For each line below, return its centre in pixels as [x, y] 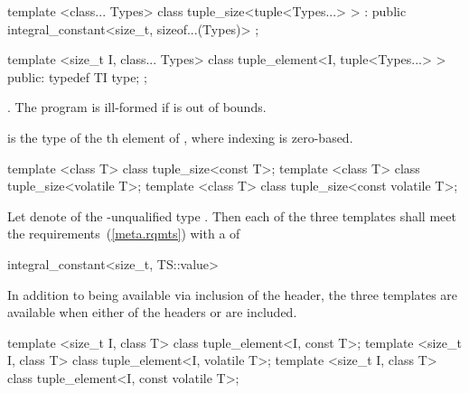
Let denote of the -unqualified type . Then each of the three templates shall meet [232, 215]
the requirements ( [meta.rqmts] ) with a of [124, 234]
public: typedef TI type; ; [77, 76]
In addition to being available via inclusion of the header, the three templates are [233, 294]
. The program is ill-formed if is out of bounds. [137, 107]
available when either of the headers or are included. [152, 312]
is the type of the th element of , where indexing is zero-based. [180, 137]
